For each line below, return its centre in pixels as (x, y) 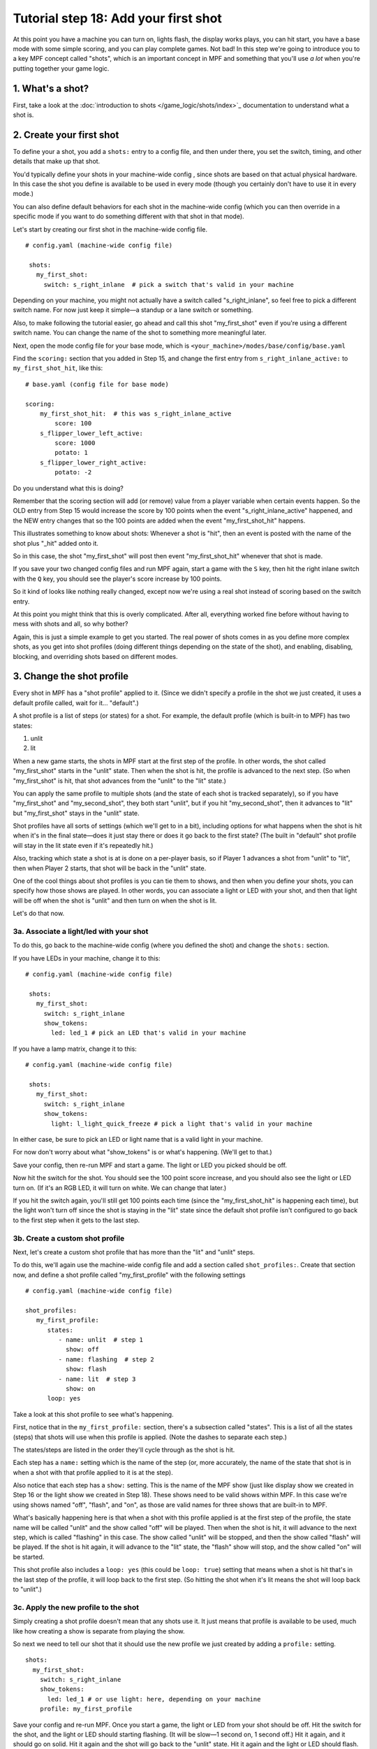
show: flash (86, 1369)
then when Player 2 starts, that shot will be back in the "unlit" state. (110, 868)
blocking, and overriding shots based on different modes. (95, 656)
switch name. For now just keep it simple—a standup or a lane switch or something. (133, 310)
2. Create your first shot (66, 135)
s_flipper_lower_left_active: (91, 433)
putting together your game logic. (61, 68)
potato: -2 (73, 473)
